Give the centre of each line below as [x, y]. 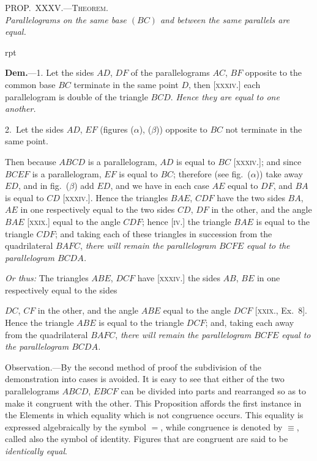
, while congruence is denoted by [222, 426]
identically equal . [36, 451]
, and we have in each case [160, 186]
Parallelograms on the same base [66, 19]
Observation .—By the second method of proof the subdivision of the [133, 367]
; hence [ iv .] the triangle [186, 221]
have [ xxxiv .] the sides [179, 278]
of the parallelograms [170, 72]
